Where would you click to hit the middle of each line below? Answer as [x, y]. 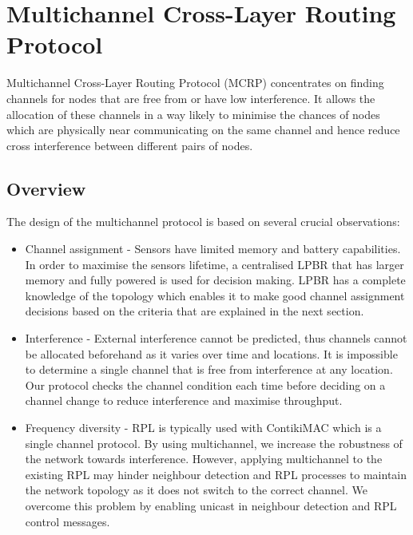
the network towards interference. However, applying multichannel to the [204, 459]
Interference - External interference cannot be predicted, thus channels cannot [216, 338]
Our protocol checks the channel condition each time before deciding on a [205, 384]
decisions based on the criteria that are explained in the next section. [195, 311]
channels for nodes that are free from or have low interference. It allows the [191, 98]
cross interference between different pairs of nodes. [130, 145]
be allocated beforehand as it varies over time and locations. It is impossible [211, 353]
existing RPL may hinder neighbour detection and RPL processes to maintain [216, 474]
